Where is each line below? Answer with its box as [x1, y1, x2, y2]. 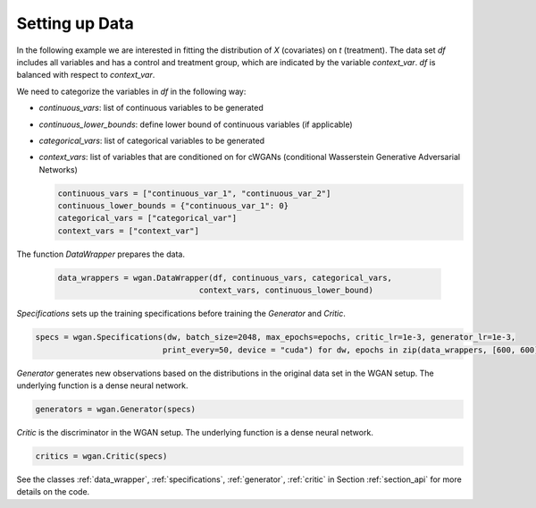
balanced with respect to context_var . [16, 70, 155, 80]
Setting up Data [16, 13, 134, 33]
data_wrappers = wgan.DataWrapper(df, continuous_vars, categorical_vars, [57, 273, 393, 283]
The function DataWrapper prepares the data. [16, 249, 185, 259]
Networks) [38, 164, 78, 174]
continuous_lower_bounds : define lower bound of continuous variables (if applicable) [38, 119, 353, 130]
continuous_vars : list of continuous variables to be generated [38, 103, 264, 114]
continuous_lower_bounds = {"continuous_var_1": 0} [57, 201, 289, 211]
